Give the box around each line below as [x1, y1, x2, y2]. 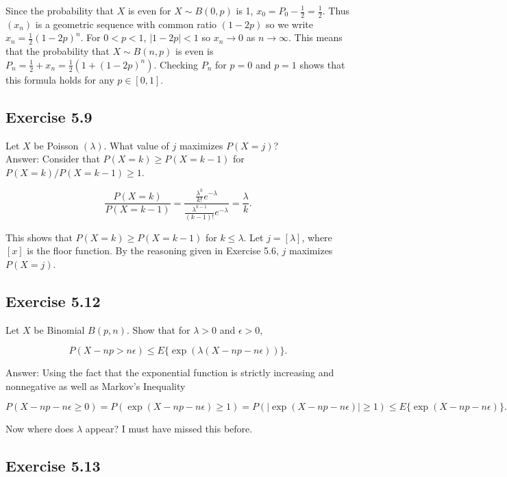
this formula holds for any [5, 72, 114, 86]
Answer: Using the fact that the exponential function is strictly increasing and [5, 365, 334, 380]
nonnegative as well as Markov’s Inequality [5, 378, 186, 393]
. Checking [153, 57, 199, 71]
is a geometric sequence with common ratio [35, 16, 217, 31]
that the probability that [5, 44, 110, 58]
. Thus [322, 3, 350, 17]
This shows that [5, 230, 73, 244]
